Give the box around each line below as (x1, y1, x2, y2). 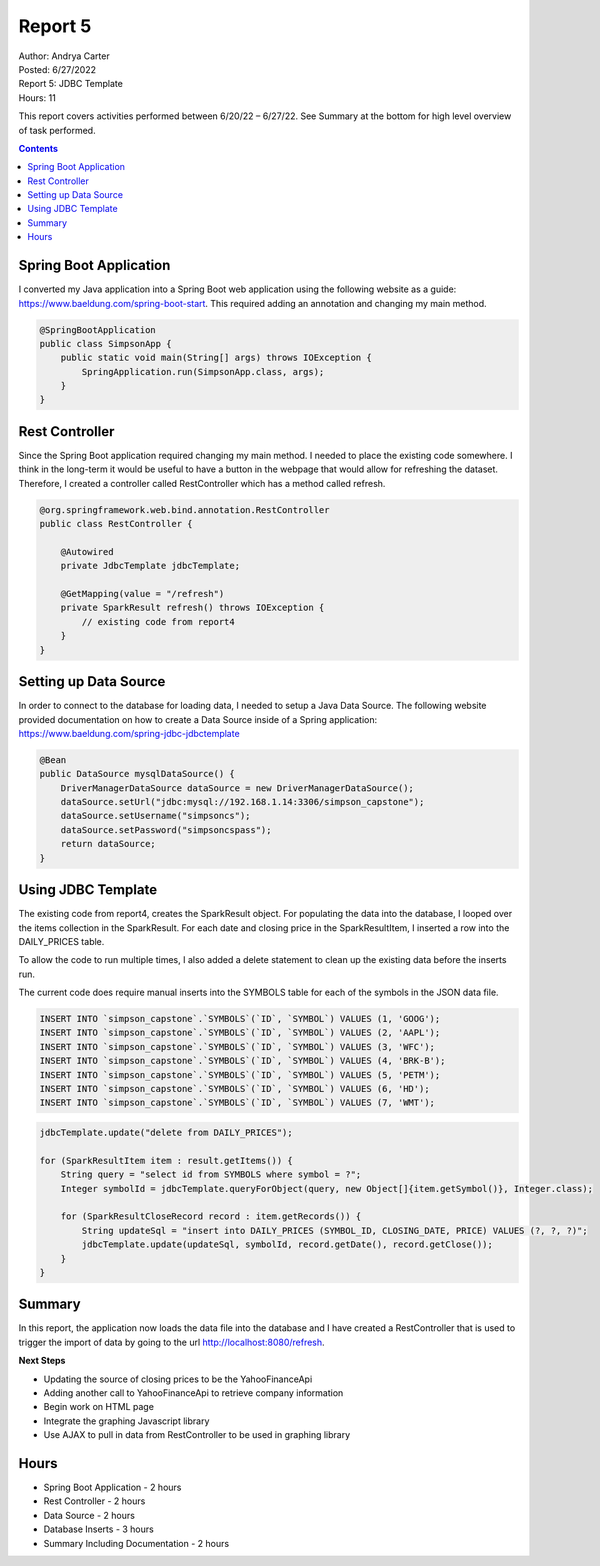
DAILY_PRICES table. (18, 935, 105, 947)
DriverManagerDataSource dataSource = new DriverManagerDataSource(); (60, 782, 415, 794)
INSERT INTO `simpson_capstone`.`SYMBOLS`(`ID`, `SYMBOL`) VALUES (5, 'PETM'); (39, 1069, 441, 1080)
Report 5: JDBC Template (18, 78, 124, 90)
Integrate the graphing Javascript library (43, 1415, 210, 1427)
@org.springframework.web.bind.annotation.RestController (39, 504, 330, 515)
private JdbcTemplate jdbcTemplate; (60, 560, 240, 572)
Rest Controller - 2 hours (43, 1495, 146, 1507)
